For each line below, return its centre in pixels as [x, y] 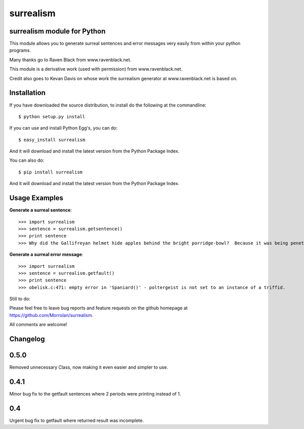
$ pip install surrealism [51, 172]
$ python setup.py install [52, 116]
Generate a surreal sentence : [41, 210]
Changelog [27, 339]
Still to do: [20, 299]
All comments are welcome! [39, 325]
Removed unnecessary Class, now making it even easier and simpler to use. [89, 367]
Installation [27, 93]
